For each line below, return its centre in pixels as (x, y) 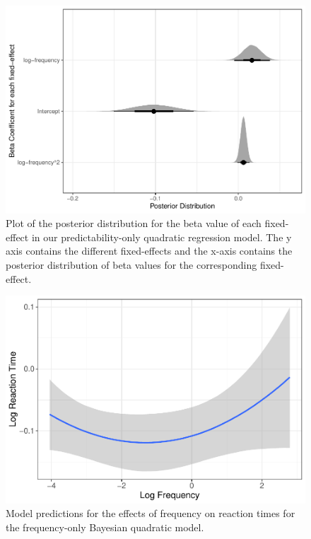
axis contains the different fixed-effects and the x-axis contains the (149, 251)
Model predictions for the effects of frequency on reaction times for (151, 513)
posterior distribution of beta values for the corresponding (131, 264)
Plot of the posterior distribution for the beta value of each (134, 223)
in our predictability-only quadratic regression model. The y (162, 237)
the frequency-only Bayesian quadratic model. (105, 527)
